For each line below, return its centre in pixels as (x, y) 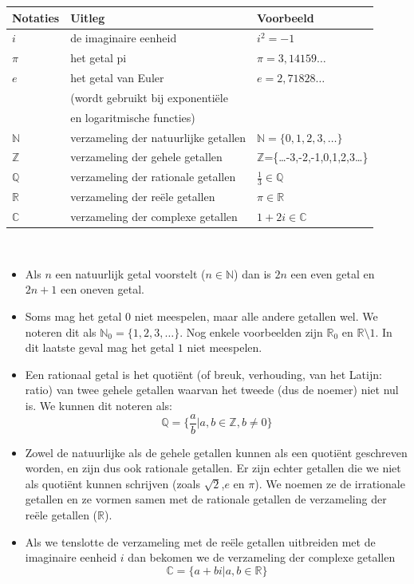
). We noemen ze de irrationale (330, 483)
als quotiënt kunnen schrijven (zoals (113, 483)
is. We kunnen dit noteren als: (99, 406)
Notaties (36, 17)
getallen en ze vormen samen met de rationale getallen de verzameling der (206, 499)
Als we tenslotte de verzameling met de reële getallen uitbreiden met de (200, 541)
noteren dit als (61, 331)
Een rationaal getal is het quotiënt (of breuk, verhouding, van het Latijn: (203, 374)
